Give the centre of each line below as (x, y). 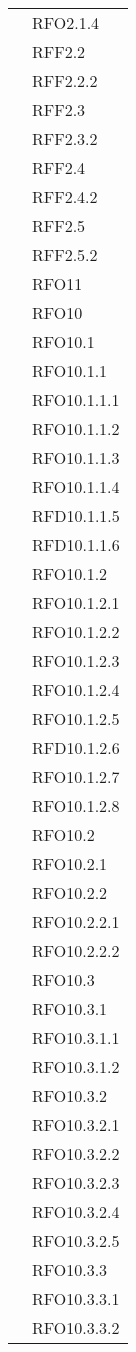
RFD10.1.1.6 (76, 544)
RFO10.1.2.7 (76, 776)
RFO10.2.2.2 (76, 950)
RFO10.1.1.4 (76, 486)
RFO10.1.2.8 (76, 805)
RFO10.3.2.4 (76, 1211)
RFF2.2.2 (65, 80)
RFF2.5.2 (65, 254)
